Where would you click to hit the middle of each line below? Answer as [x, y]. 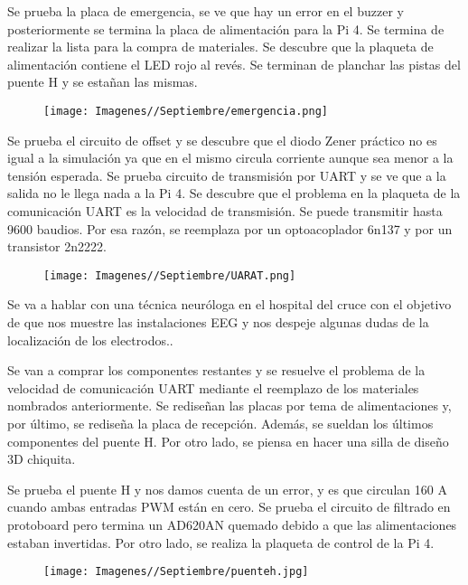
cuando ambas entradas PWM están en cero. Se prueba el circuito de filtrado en [229, 507]
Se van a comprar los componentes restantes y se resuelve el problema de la [216, 370]
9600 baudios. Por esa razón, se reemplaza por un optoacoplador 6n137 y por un [230, 228]
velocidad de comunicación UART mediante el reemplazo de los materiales [213, 387]
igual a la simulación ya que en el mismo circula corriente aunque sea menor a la [230, 158]
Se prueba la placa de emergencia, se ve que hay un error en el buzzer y [206, 11]
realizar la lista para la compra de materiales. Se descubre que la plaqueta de [220, 47]
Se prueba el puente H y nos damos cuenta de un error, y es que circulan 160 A [227, 489]
